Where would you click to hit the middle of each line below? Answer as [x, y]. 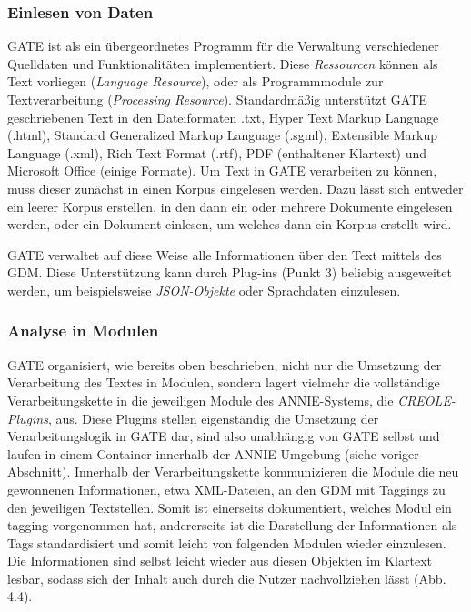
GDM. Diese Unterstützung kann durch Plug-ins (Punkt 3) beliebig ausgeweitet [230, 272]
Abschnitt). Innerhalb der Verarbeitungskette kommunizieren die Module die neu [233, 472]
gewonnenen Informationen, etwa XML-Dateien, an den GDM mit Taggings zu [226, 489]
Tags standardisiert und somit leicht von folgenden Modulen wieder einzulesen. [227, 542]
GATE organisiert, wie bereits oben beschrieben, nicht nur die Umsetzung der [225, 364]
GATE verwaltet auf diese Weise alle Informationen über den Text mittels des [225, 254]
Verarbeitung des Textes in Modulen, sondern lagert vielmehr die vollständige [224, 382]
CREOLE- [426, 400]
